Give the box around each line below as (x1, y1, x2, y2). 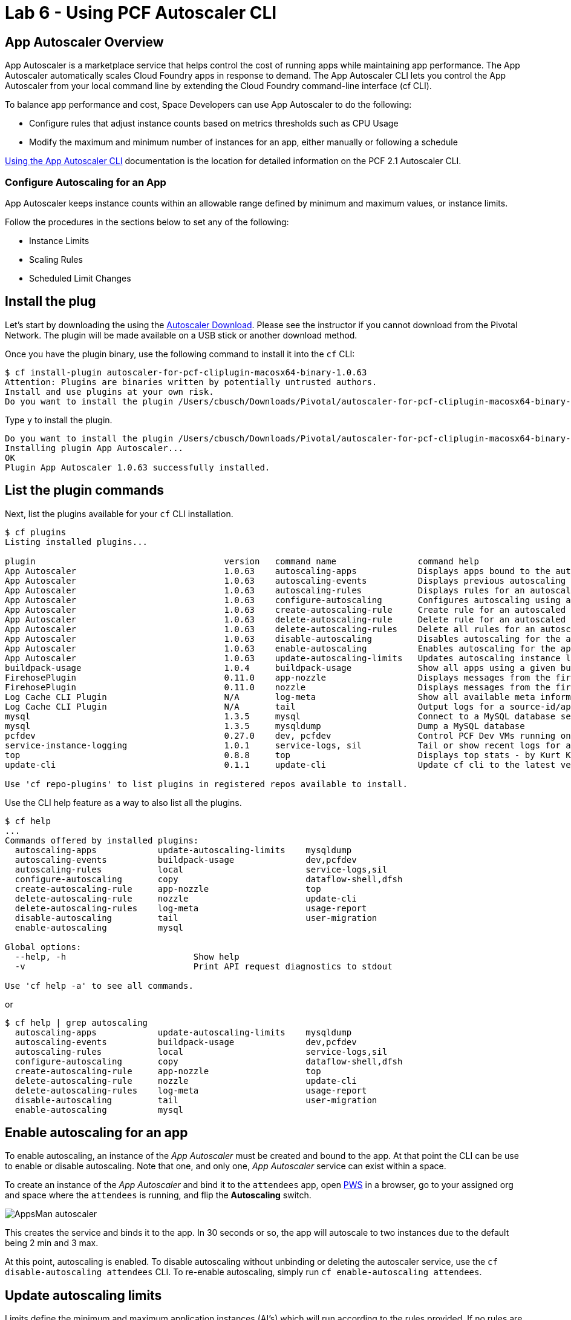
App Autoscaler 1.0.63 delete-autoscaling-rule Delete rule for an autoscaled (5, 614, 566, 624)
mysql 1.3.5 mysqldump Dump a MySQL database (5, 721, 525, 731)
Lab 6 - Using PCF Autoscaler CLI (5, 2, 277, 23)
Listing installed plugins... (5, 536, 148, 547)
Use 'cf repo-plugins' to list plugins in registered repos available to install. (5, 779, 408, 789)
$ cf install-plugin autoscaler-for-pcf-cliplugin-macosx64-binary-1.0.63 (5, 367, 367, 377)
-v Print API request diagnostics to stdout (15, 961, 393, 971)
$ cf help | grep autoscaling (5, 1017, 148, 1028)
